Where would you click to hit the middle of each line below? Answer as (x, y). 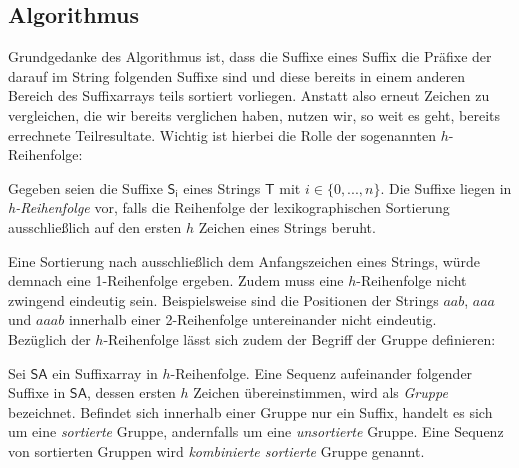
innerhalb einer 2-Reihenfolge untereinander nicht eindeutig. (252, 319)
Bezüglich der (49, 338)
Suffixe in (37, 392)
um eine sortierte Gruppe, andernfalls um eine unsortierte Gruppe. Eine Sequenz (256, 431)
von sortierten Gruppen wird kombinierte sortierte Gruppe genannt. (216, 450)
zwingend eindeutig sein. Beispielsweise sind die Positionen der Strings (223, 299)
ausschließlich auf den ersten (95, 226)
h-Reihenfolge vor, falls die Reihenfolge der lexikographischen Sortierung (229, 207)
